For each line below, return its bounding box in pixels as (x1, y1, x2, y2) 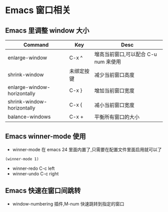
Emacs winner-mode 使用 (5, 132, 86, 141)
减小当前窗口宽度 (94, 101, 135, 109)
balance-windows (7, 114, 51, 120)
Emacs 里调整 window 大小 (5, 26, 89, 35)
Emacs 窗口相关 (5, 5, 71, 16)
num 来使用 (94, 58, 121, 65)
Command (23, 41, 49, 48)
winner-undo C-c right (12, 170, 59, 176)
